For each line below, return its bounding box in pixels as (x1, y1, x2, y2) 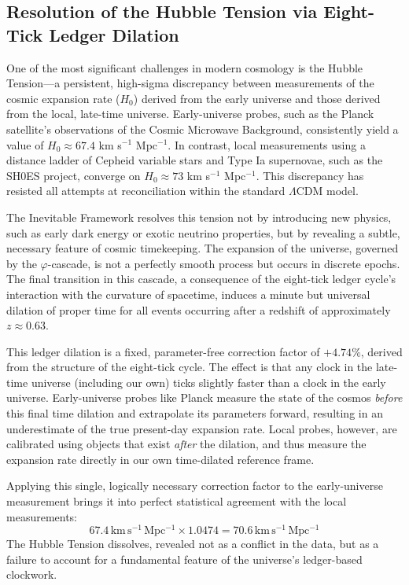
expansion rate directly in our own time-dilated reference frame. (6, 451, 315, 467)
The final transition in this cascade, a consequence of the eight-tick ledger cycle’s (6, 270, 396, 287)
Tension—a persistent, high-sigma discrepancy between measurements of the (6, 75, 374, 91)
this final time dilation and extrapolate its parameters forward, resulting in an (6, 405, 383, 421)
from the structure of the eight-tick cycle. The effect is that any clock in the (6, 359, 373, 375)
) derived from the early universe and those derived (133, 90, 381, 106)
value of (6, 136, 44, 153)
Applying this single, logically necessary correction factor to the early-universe (6, 477, 383, 494)
